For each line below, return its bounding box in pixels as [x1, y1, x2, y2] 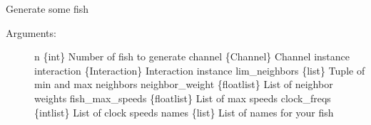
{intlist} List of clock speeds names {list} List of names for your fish [34, 104, 334, 119]
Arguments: [6, 25, 56, 40]
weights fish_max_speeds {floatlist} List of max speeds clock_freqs [34, 90, 331, 105]
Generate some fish [6, 1, 89, 16]
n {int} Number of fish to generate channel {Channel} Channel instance [34, 49, 350, 64]
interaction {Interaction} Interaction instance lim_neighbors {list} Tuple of [34, 62, 365, 77]
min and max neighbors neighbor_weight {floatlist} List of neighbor [34, 77, 333, 92]
